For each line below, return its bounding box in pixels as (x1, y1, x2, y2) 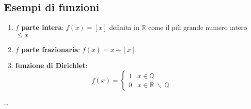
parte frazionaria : (21, 44, 80, 54)
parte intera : (21, 22, 64, 32)
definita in (109, 22, 140, 32)
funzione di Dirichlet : (15, 60, 88, 70)
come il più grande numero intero (148, 22, 247, 32)
